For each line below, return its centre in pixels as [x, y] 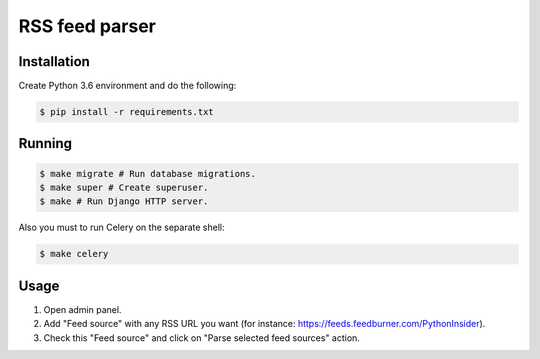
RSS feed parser [87, 26]
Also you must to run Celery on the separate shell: [121, 227]
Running [45, 143]
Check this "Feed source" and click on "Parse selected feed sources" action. [201, 337]
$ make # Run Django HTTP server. [124, 201]
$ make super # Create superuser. [124, 188]
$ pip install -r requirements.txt [126, 112]
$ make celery [74, 254]
